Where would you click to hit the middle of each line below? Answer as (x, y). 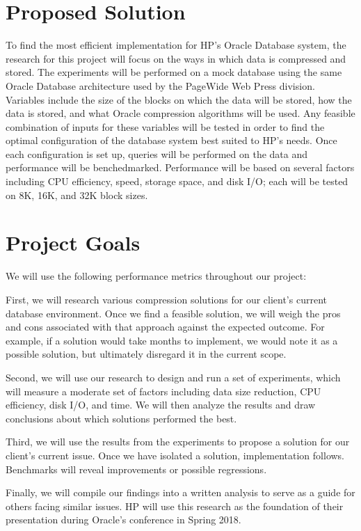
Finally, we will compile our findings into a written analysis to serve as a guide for (180, 492)
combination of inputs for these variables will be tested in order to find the (165, 126)
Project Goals (73, 243)
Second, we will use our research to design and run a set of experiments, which (173, 377)
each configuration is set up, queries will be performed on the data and (157, 153)
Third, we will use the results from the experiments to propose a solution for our (178, 442)
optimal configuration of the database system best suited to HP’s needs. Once (171, 140)
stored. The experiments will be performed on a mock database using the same (174, 72)
